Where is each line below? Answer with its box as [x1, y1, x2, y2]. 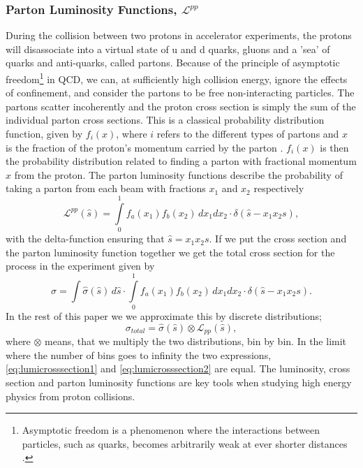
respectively [253, 181, 304, 196]
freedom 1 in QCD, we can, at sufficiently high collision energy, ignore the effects [6, 70, 348, 86]
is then [320, 140, 349, 154]
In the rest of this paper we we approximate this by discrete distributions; [6, 309, 322, 323]
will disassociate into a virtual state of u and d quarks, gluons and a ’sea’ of [6, 41, 330, 56]
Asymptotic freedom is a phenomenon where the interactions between [22, 423, 320, 437]
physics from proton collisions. [6, 388, 135, 403]
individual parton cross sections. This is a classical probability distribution [6, 112, 325, 127]
